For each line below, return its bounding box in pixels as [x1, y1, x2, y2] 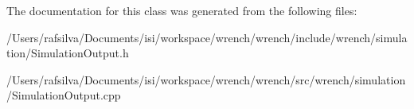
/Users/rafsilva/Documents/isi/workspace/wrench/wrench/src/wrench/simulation [6, 71, 406, 88]
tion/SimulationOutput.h [6, 45, 129, 61]
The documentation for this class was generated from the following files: [6, 2, 357, 18]
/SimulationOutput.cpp [6, 87, 121, 103]
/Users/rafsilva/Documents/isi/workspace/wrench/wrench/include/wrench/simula [6, 29, 408, 45]
